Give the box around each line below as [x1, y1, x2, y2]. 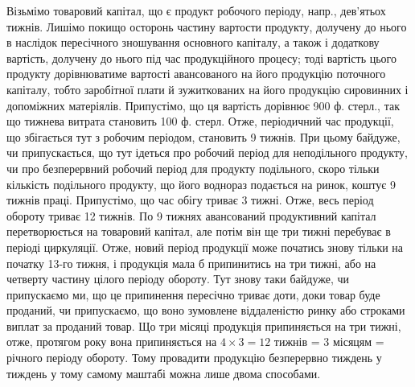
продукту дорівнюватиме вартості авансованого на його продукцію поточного [6, 65, 386, 82]
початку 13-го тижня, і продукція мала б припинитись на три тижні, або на [6, 254, 376, 271]
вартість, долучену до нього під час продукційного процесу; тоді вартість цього [6, 49, 397, 66]
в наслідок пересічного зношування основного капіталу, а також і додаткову [6, 34, 380, 51]
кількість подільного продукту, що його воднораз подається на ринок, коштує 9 [6, 175, 397, 192]
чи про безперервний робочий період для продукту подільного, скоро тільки [6, 159, 380, 176]
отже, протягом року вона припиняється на [6, 333, 217, 350]
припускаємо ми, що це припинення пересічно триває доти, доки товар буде [6, 286, 380, 303]
